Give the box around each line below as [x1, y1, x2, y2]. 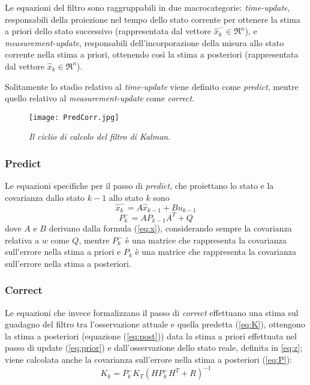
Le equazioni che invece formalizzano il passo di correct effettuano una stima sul [5, 306, 299, 318]
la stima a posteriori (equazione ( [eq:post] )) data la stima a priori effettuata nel [5, 329, 297, 342]
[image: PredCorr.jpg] [29, 113, 119, 122]
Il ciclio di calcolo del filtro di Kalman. [29, 130, 171, 143]
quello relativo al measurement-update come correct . [5, 92, 195, 104]
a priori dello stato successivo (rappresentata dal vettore [5, 25, 211, 37]
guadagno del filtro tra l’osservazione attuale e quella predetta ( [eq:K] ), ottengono [5, 318, 305, 330]
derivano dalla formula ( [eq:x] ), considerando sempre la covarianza [49, 222, 292, 234]
